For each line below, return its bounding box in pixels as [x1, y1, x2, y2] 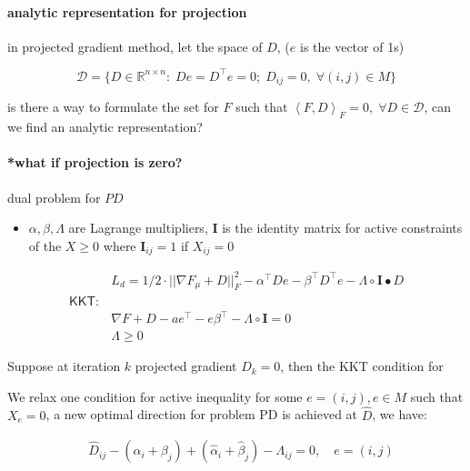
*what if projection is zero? [7, 153, 183, 172]
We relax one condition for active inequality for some [7, 386, 303, 406]
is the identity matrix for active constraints [222, 218, 463, 237]
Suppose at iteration [7, 356, 121, 376]
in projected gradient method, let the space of [7, 36, 263, 55]
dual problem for [7, 187, 101, 206]
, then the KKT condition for [280, 356, 444, 376]
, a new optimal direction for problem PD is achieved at [45, 405, 358, 424]
